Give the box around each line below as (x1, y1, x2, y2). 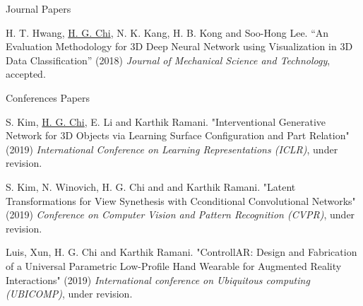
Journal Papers (6, 1, 71, 16)
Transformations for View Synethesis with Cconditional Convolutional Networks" (6, 193, 356, 208)
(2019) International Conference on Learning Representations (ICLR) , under (6, 141, 338, 156)
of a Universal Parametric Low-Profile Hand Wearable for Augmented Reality (6, 258, 342, 273)
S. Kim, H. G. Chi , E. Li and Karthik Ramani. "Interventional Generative (6, 114, 326, 129)
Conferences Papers (6, 90, 90, 105)
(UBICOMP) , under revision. (6, 286, 133, 301)
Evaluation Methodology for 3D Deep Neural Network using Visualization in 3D (6, 39, 353, 54)
